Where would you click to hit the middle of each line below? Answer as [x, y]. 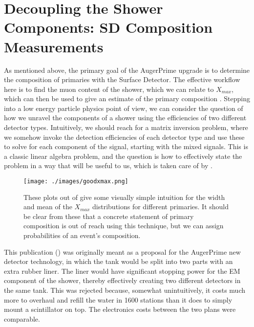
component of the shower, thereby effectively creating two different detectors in [122, 280]
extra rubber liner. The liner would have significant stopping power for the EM [122, 271]
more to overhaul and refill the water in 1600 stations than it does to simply [118, 299]
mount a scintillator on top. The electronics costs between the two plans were [120, 309]
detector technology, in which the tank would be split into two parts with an [118, 261]
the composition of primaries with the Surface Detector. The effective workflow [122, 79]
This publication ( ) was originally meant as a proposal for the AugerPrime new [122, 251]
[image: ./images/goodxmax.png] [76, 182]
